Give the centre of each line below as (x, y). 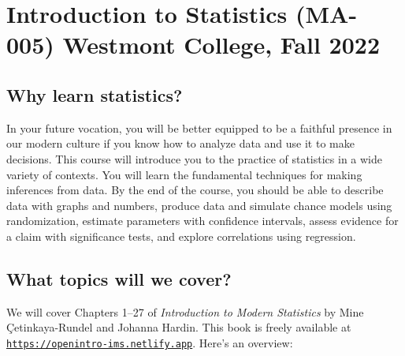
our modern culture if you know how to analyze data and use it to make (180, 143)
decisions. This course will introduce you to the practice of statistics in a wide (195, 158)
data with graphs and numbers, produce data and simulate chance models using (199, 205)
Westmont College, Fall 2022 (221, 45)
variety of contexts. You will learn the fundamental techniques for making (184, 174)
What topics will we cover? (119, 278)
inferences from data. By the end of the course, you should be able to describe (195, 190)
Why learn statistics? (95, 94)
